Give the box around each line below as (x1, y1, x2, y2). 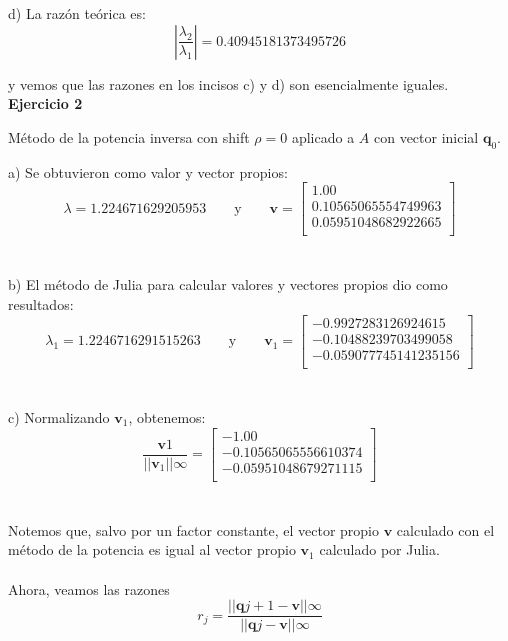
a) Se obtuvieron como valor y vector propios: (8, 161, 288, 182)
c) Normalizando (8, 406, 110, 427)
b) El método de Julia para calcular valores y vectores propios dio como (8, 274, 448, 295)
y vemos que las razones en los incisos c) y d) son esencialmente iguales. (8, 73, 449, 94)
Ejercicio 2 (8, 93, 83, 114)
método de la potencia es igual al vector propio (8, 539, 296, 560)
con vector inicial (373, 126, 479, 147)
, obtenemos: (128, 406, 206, 427)
